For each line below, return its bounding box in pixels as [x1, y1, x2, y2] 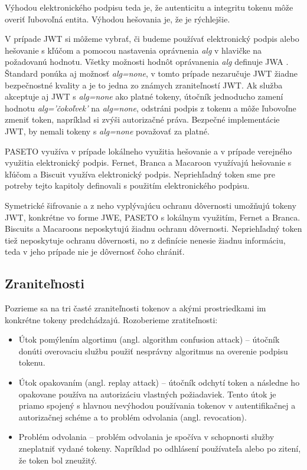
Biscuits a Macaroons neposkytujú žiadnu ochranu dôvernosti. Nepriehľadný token [5, 222, 302, 235]
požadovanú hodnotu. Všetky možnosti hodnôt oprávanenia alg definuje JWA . [5, 55, 289, 68]
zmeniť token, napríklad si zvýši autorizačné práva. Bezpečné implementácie [5, 113, 280, 126]
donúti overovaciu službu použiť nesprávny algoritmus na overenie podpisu [18, 344, 288, 357]
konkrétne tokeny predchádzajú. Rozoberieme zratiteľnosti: [5, 313, 218, 326]
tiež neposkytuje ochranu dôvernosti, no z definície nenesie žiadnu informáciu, [5, 234, 286, 246]
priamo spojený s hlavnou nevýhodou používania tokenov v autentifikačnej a [18, 399, 296, 412]
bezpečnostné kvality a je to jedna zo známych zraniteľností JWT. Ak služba [5, 78, 283, 91]
